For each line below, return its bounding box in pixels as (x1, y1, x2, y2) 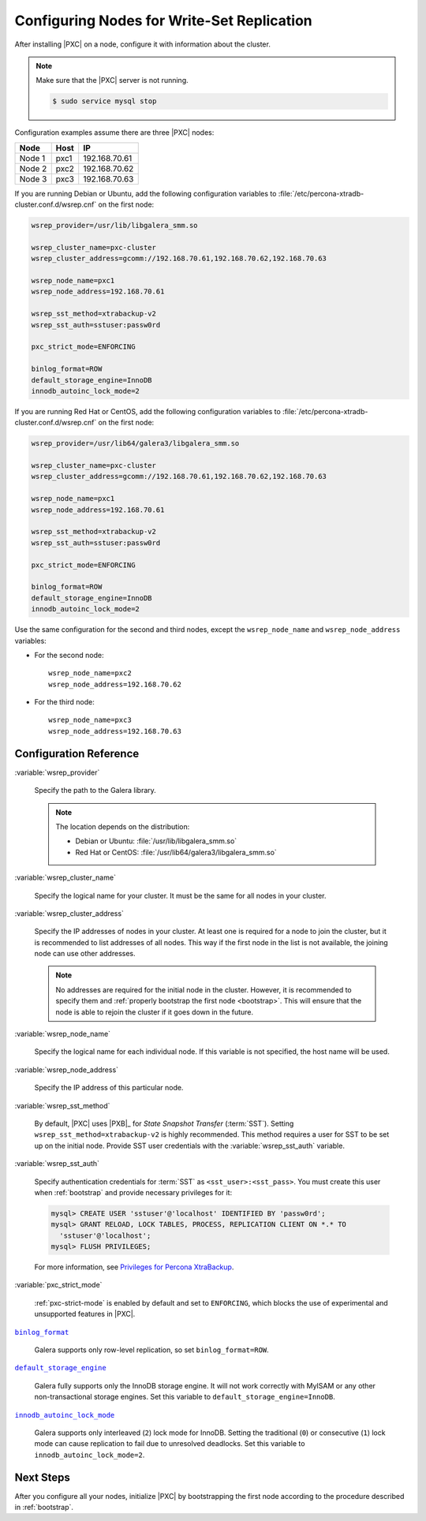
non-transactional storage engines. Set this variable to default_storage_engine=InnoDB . (34, 1392, 335, 1402)
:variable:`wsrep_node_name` (14, 1030, 110, 1039)
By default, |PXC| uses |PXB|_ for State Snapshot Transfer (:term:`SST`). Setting (34, 1119, 294, 1128)
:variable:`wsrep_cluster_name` (14, 873, 116, 883)
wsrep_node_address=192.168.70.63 (48, 727, 181, 735)
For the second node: (34, 650, 104, 660)
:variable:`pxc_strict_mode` (14, 1280, 103, 1290)
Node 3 (19, 174, 47, 185)
